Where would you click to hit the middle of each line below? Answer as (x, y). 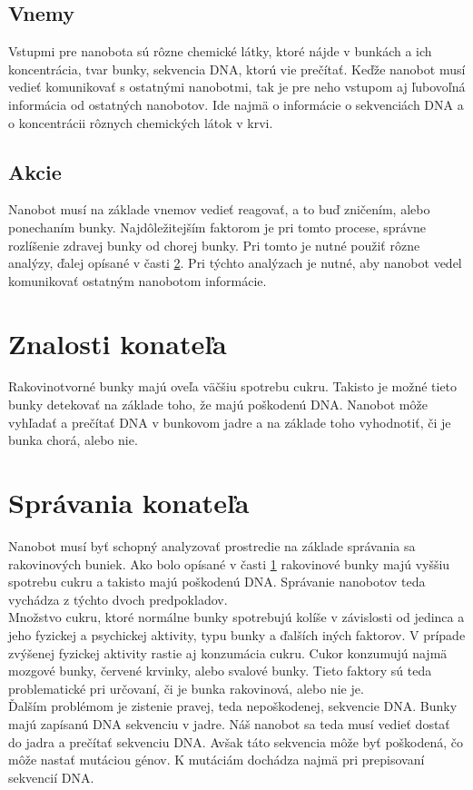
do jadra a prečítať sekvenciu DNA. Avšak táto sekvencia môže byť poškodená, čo (236, 741)
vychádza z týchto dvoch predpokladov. (118, 599)
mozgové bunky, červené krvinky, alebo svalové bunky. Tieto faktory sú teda (220, 671)
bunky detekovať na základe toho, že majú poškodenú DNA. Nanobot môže (218, 405)
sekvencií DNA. (51, 777)
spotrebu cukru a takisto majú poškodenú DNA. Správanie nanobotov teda (217, 582)
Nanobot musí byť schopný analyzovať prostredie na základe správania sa (212, 545)
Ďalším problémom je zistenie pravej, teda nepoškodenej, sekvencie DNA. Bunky (233, 706)
